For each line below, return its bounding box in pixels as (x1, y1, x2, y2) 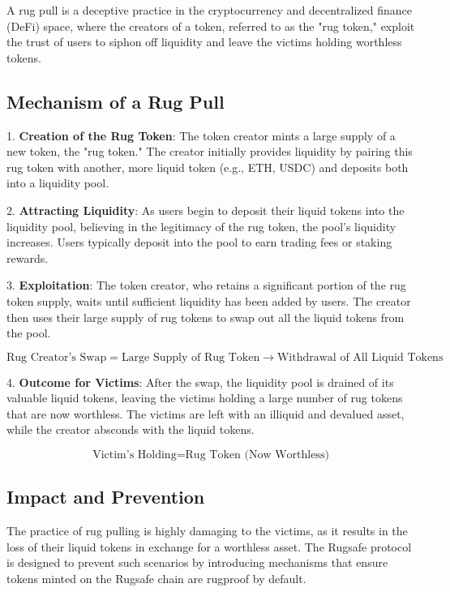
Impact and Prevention (6, 484, 205, 509)
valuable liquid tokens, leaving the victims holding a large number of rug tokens (6, 389, 403, 406)
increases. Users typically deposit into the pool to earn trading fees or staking (6, 234, 392, 251)
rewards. (6, 249, 49, 266)
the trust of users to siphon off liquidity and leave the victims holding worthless (6, 33, 402, 50)
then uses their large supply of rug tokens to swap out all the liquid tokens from (6, 308, 405, 325)
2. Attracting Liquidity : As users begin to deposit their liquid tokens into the (6, 201, 405, 218)
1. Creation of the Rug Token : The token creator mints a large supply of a (6, 127, 396, 144)
